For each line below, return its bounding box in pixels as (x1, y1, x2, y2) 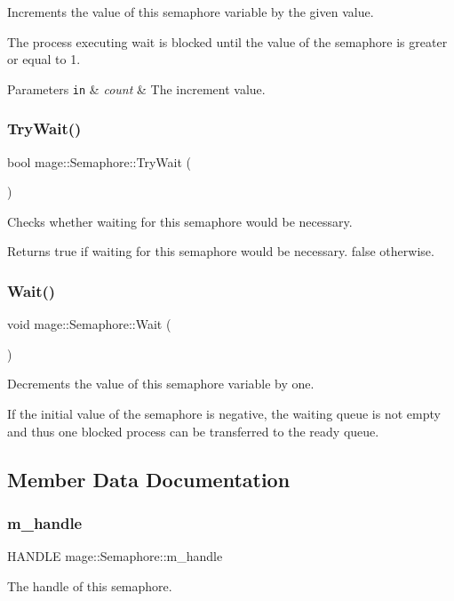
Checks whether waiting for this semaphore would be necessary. (7, 212, 353, 230)
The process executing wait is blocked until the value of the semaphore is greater (7, 32, 448, 51)
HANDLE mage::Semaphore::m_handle (7, 547, 223, 565)
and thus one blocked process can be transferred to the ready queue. (7, 421, 379, 440)
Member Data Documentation (7, 465, 291, 493)
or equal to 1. (7, 50, 81, 68)
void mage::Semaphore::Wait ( (7, 315, 171, 333)
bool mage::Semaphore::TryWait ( (7, 152, 192, 171)
